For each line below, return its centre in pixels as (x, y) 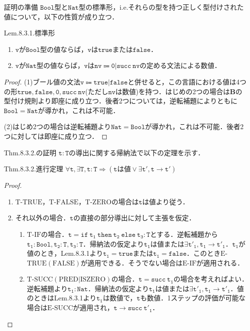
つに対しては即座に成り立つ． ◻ (56, 136)
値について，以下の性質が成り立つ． (61, 16)
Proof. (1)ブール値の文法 (42, 81)
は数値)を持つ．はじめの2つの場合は (173, 91)
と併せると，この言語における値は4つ (187, 81)
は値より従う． (166, 201)
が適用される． (220, 262)
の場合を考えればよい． (211, 279)
